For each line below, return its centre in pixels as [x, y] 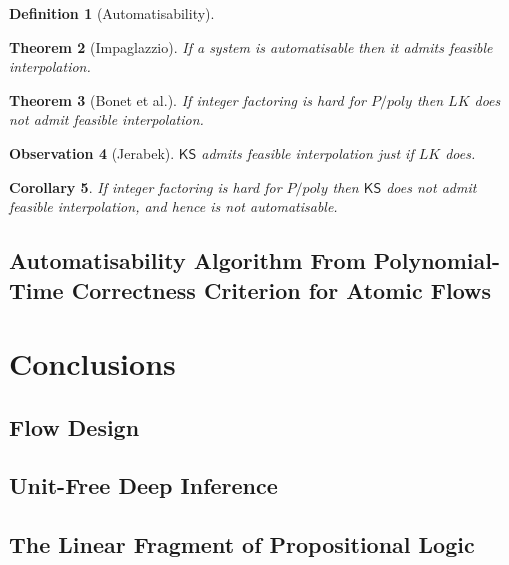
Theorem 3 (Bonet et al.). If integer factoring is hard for [188, 99]
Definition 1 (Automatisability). [112, 13]
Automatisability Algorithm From [187, 260]
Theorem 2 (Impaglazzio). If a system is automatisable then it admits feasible [251, 46]
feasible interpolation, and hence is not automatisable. [173, 206]
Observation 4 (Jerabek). [92, 152]
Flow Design [74, 426]
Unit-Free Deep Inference [143, 485]
